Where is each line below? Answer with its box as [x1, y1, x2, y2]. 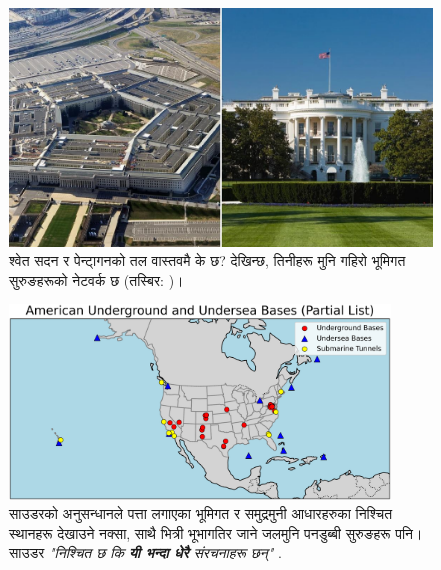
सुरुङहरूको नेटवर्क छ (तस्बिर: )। [9, 269, 184, 290]
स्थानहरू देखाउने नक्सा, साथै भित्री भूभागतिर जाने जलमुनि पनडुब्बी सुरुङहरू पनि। [9, 522, 423, 543]
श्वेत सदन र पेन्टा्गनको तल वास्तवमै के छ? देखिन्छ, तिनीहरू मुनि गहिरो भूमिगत [9, 250, 406, 271]
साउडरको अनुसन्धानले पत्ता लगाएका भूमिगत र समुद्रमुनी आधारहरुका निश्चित [9, 503, 393, 524]
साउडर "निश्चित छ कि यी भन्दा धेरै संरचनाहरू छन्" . [9, 542, 282, 563]
